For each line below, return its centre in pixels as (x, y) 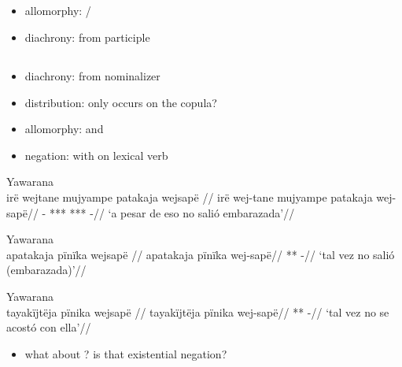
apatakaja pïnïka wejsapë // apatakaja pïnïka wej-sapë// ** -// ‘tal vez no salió (201, 254)
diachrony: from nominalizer (92, 75)
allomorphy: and (64, 129)
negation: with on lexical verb (96, 155)
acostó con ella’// (49, 327)
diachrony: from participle (87, 37)
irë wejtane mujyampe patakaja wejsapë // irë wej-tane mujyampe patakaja (190, 196)
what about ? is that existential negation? (126, 353)
